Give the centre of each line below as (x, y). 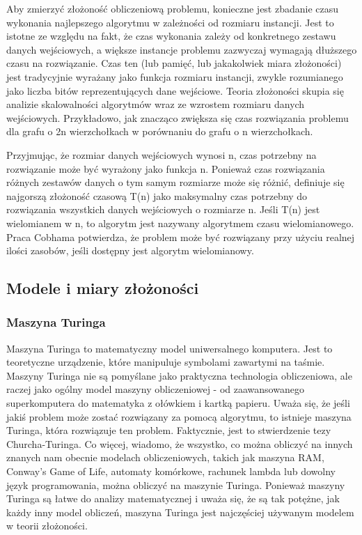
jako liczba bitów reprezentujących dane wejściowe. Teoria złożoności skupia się (175, 90)
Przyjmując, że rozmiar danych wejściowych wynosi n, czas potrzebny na (162, 154)
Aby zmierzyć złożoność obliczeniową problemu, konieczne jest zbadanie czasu (173, 8)
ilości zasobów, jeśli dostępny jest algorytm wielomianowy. (130, 250)
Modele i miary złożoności (103, 288)
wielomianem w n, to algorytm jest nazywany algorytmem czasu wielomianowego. (180, 223)
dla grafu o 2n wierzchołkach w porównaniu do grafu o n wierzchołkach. (160, 131)
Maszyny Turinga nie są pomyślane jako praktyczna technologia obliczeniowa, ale (179, 375)
